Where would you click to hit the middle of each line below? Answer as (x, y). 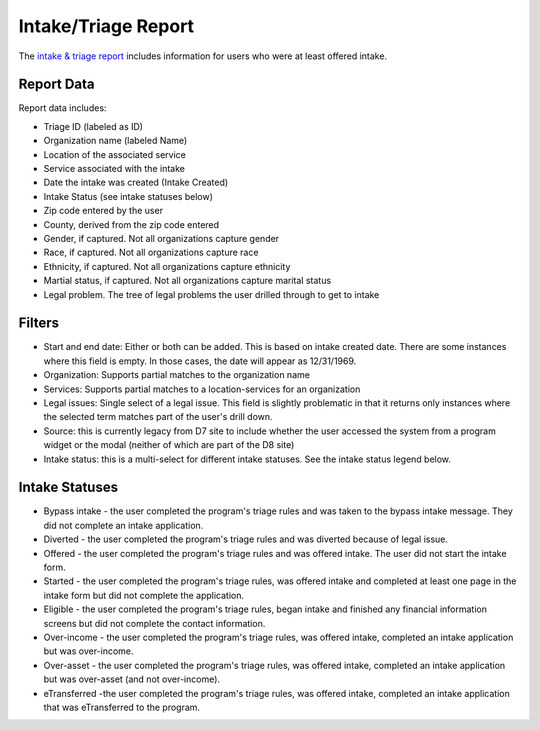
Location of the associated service (115, 154)
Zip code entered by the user (103, 211)
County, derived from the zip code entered (131, 224)
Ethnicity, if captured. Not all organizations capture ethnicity (167, 266)
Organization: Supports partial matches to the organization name (176, 375)
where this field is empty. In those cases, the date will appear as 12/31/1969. (200, 361)
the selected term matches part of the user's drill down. (158, 417)
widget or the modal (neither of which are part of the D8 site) (169, 445)
